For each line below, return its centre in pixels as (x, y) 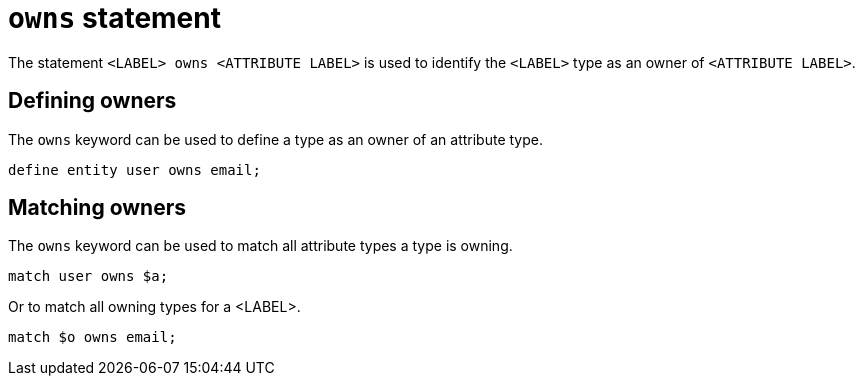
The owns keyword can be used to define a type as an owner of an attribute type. (275, 139)
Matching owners (97, 208)
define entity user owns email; (134, 169)
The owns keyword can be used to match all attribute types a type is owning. (260, 246)
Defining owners (92, 101)
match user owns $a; (88, 276)
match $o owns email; (92, 337)
